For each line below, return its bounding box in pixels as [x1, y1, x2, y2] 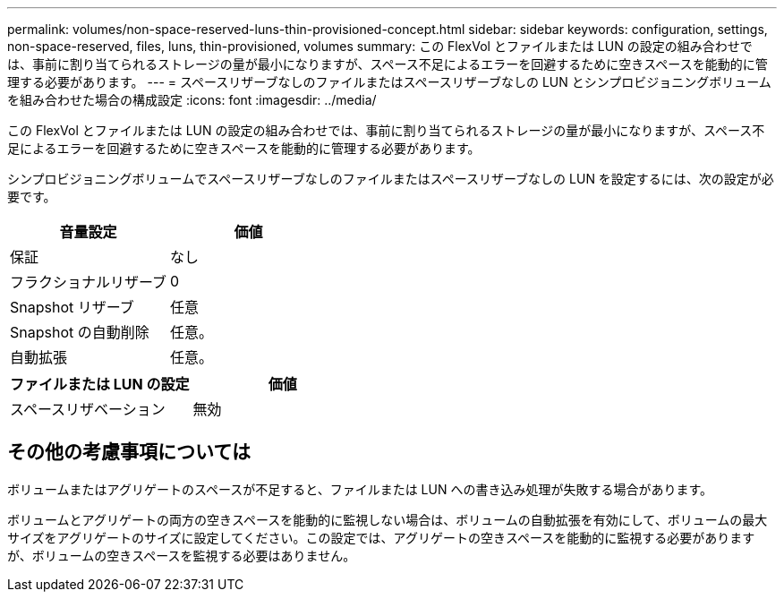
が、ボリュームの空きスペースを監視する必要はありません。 [7, 547, 356, 563]
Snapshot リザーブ [10, 298, 134, 316]
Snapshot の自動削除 [10, 323, 149, 341]
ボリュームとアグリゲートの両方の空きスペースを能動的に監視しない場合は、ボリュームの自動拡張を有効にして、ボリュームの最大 [7, 511, 768, 527]
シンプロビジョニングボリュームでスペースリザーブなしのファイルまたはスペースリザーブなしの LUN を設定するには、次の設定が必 [7, 171, 774, 186]
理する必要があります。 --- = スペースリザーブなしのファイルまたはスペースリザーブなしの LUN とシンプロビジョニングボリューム [7, 74, 771, 90]
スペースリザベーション [10, 400, 166, 418]
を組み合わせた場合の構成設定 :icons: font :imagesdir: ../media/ [7, 92, 377, 107]
